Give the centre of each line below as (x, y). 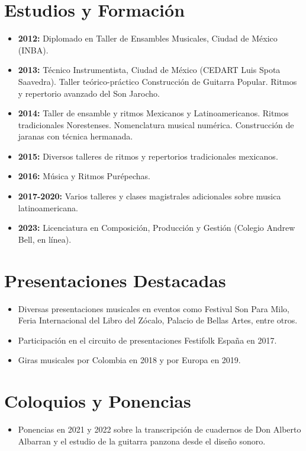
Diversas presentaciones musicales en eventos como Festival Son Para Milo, (154, 308)
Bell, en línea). (45, 239)
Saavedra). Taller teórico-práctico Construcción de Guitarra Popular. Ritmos (157, 81)
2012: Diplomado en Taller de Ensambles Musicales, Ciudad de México (148, 38)
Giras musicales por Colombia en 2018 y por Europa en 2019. (129, 360)
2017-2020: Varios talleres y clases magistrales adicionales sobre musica (149, 196)
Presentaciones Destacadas (115, 280)
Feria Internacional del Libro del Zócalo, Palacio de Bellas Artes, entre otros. (158, 320)
